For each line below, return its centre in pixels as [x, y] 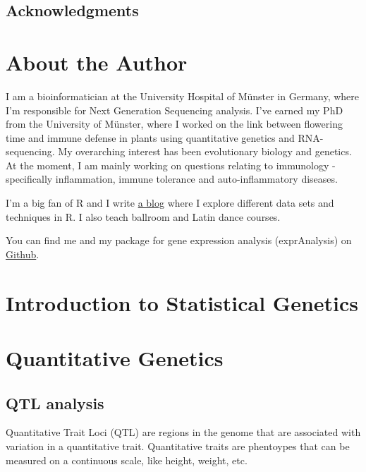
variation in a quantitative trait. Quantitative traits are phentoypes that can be [178, 446]
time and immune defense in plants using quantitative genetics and [150, 137]
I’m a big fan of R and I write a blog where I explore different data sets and [170, 203]
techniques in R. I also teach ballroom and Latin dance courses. [143, 216]
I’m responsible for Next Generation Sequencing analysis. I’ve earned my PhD [175, 110]
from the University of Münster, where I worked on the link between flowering [174, 124]
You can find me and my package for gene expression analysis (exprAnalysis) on [179, 240]
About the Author [97, 62]
